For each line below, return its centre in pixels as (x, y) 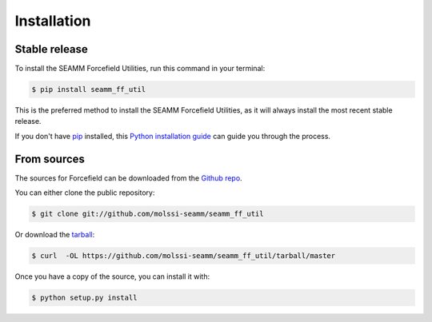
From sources (50, 159)
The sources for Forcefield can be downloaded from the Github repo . (129, 178)
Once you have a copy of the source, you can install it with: (112, 276)
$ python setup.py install (84, 298)
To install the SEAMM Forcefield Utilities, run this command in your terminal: (140, 69)
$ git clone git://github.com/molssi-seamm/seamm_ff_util (148, 214)
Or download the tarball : (55, 235)
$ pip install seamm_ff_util (89, 89)
